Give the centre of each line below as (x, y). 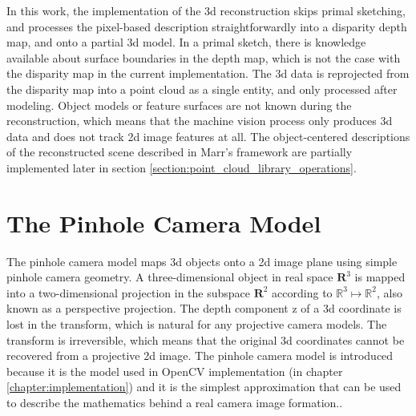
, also (389, 292)
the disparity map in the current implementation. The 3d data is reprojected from (208, 73)
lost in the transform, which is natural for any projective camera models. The (197, 324)
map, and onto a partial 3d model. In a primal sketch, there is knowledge (186, 42)
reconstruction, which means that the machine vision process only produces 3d (200, 121)
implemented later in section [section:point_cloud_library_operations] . (182, 167)
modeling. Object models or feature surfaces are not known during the (179, 105)
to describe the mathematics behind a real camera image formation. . (175, 402)
